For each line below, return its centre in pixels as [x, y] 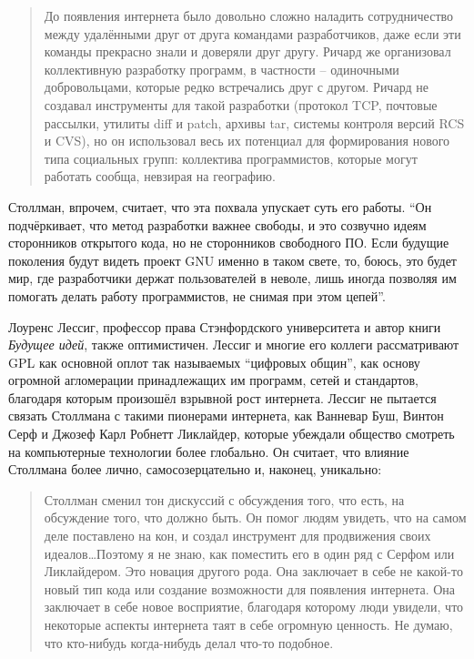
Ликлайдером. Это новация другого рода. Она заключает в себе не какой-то [253, 571]
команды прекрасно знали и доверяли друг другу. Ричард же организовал [247, 51]
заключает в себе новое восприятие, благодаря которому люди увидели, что [254, 607]
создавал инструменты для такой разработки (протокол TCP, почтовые [241, 104]
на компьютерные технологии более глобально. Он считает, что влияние [209, 451]
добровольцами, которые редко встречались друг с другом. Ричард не [236, 87]
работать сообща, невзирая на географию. [160, 176]
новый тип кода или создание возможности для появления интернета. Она [250, 588]
